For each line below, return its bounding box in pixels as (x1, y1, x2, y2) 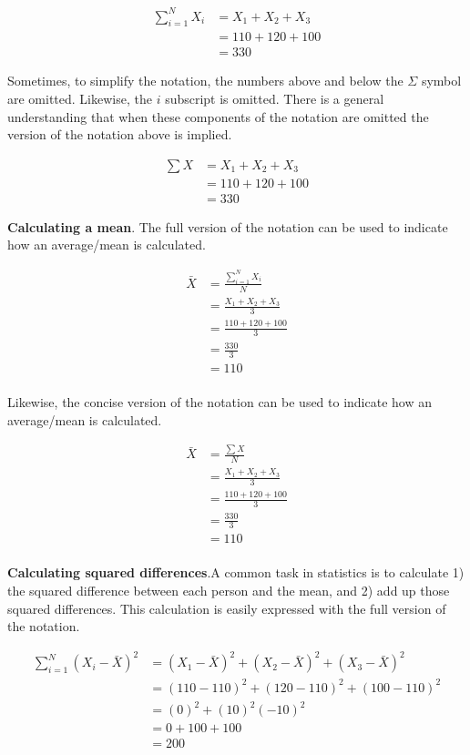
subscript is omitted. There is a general (165, 88, 384, 107)
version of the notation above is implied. (7, 125, 232, 144)
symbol (421, 71, 462, 90)
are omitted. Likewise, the (7, 88, 152, 107)
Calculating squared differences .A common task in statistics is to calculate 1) (7, 563, 465, 582)
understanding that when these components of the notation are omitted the (7, 107, 429, 126)
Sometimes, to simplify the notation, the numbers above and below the (7, 71, 404, 90)
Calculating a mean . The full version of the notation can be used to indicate (7, 217, 448, 236)
